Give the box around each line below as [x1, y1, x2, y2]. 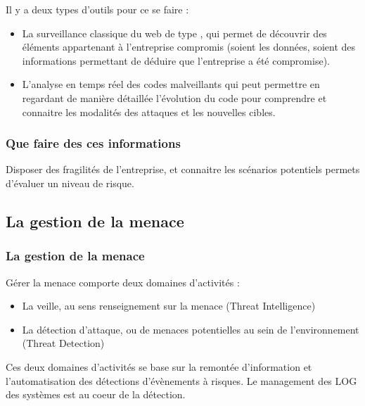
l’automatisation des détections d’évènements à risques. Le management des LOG [6, 373, 357, 388]
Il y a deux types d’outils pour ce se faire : [6, 2, 189, 16]
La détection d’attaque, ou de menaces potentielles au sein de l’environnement [22, 322, 359, 336]
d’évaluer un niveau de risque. [6, 175, 134, 190]
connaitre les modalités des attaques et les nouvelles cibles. [22, 104, 276, 119]
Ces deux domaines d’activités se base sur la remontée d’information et [6, 359, 312, 374]
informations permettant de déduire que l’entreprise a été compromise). [22, 53, 330, 68]
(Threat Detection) [22, 336, 105, 350]
